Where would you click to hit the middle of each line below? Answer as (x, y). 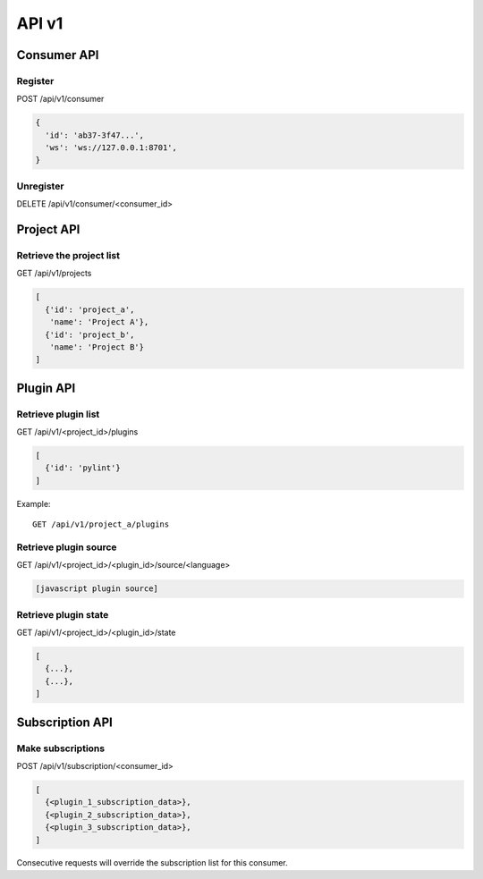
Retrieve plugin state (63, 614)
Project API (48, 229)
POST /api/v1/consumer (60, 99)
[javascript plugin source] (97, 589)
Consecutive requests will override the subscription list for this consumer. (152, 863)
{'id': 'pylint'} (83, 468)
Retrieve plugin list (58, 414)
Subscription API (65, 722)
